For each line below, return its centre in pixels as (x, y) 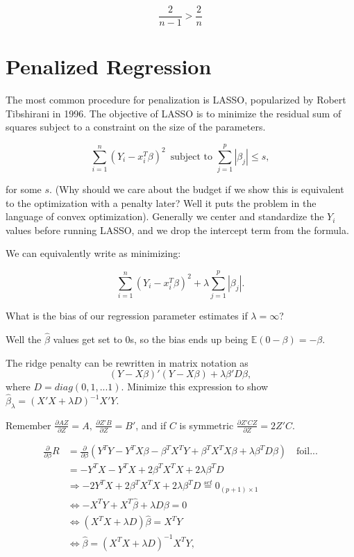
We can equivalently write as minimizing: (93, 253)
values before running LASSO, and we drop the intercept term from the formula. (177, 230)
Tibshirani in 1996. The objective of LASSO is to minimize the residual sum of (174, 113)
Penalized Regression (109, 66)
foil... (307, 452)
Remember (28, 425)
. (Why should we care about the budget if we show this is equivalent (197, 189)
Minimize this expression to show (198, 386)
